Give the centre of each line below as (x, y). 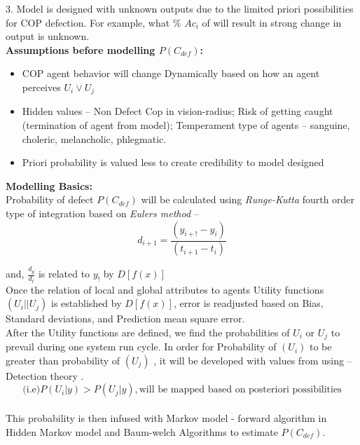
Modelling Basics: (49, 185)
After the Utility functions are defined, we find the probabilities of (148, 332)
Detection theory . (45, 375)
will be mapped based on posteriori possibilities (240, 390)
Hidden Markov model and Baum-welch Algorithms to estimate (142, 431)
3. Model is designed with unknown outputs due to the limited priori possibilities (180, 8)
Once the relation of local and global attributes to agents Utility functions (165, 289)
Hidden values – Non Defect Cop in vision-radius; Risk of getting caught (178, 111)
